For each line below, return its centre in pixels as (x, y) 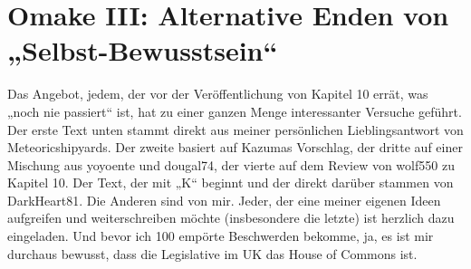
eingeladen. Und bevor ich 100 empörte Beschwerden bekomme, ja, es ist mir (221, 236)
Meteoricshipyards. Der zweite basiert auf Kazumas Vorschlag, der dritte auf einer (235, 147)
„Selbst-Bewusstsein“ (143, 50)
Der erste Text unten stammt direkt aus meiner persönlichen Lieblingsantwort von (235, 129)
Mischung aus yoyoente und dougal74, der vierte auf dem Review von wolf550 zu (231, 164)
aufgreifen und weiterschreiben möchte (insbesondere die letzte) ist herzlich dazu (231, 218)
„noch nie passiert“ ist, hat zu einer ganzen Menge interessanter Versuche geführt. (235, 111)
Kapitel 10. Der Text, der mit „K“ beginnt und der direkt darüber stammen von (231, 183)
